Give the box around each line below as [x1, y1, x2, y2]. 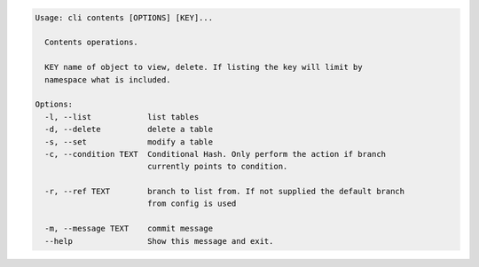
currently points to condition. [146, 161, 288, 172]
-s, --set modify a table [44, 137, 213, 146]
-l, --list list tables [44, 112, 200, 122]
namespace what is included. [44, 75, 172, 84]
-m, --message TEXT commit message [44, 224, 213, 234]
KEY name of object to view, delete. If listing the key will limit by [44, 62, 363, 73]
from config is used [146, 199, 237, 208]
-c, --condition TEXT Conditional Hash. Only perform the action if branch [44, 149, 386, 159]
